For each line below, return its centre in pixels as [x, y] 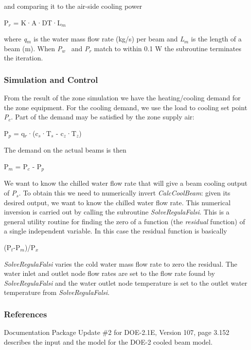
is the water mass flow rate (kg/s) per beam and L [109, 39]
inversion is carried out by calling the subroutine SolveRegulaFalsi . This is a [117, 212]
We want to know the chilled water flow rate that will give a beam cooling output [126, 183]
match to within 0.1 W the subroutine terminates [168, 48]
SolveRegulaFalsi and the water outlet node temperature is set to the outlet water [126, 282]
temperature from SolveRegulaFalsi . [57, 292]
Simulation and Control [51, 79]
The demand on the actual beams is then [65, 150]
